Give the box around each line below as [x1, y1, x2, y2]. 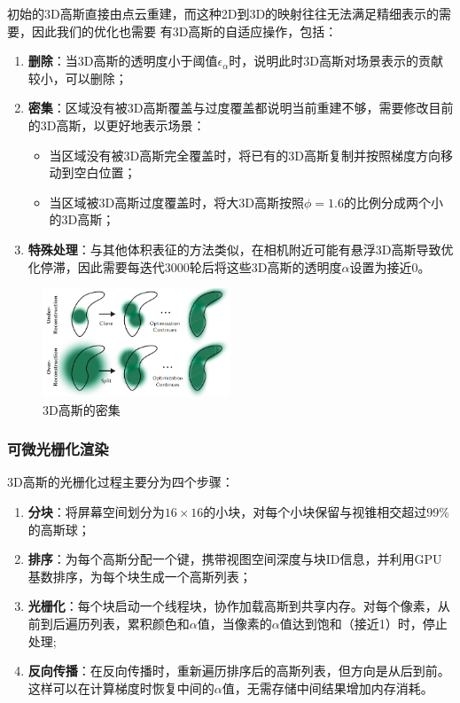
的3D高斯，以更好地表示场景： [27, 115, 206, 134]
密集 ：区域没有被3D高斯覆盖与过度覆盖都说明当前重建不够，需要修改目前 [27, 98, 454, 117]
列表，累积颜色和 [90, 613, 190, 632]
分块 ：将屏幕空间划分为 [27, 502, 165, 520]
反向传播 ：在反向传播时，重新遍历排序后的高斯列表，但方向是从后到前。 [27, 661, 450, 680]
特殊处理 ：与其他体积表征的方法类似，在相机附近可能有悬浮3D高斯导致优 [27, 239, 454, 258]
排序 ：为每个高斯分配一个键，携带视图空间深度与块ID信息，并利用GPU [27, 550, 442, 568]
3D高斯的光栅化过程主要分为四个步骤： [7, 473, 234, 491]
